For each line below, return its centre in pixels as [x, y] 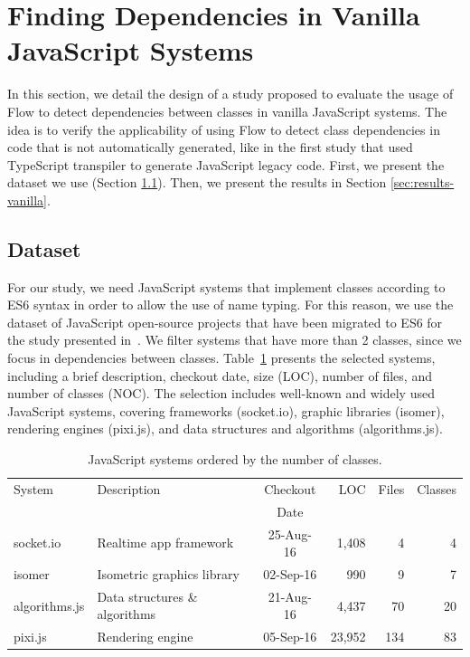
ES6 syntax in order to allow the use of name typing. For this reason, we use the [230, 305]
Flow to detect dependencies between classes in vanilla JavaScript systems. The [227, 111]
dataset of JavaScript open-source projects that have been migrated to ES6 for [225, 322]
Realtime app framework [165, 543]
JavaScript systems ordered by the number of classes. [235, 459]
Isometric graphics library [168, 573]
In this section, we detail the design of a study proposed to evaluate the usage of [230, 94]
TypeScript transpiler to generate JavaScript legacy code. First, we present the [226, 164]
